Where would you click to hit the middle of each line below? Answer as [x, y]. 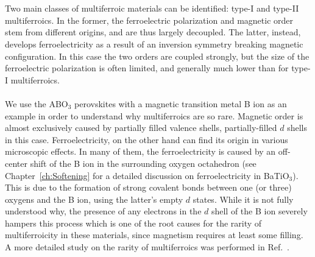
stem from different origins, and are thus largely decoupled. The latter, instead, [153, 32]
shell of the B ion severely [259, 211]
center [16, 163]
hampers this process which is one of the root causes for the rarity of [133, 223]
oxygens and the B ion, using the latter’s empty [94, 199]
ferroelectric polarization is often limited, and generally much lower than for [147, 68]
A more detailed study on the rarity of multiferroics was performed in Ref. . [147, 247]
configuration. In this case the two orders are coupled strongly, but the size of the [157, 56]
